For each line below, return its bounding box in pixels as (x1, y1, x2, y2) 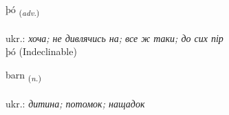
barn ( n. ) (6, 67, 41, 83)
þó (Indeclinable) (6, 44, 77, 59)
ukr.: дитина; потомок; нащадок (6, 96, 145, 110)
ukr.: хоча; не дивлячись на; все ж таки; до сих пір (6, 30, 223, 45)
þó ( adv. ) (6, 2, 40, 18)
